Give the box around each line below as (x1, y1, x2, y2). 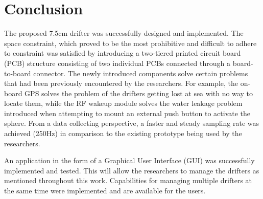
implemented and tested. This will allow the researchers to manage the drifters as (4, 165, 259, 175)
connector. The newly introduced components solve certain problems (33, 68, 248, 78)
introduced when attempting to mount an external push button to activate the (4, 107, 251, 118)
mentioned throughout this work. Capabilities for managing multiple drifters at (4, 175, 252, 186)
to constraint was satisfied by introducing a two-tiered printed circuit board (4, 48, 241, 58)
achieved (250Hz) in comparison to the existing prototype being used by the (4, 128, 242, 139)
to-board (4, 68, 31, 78)
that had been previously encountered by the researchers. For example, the (4, 78, 238, 89)
